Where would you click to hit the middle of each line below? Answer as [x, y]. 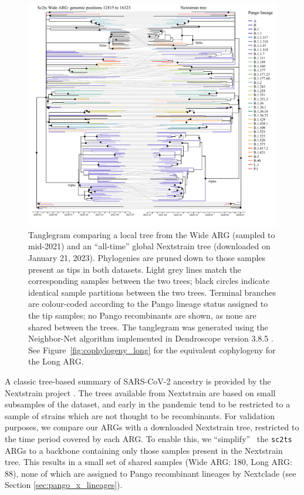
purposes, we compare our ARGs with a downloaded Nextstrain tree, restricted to [152, 427]
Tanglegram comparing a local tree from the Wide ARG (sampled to [152, 234]
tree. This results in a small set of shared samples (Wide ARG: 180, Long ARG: [148, 462]
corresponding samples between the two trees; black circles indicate [149, 281]
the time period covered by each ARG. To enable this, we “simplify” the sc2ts [148, 438]
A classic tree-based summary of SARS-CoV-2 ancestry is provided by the [138, 381]
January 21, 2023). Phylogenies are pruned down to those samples [147, 257]
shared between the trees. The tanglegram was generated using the [148, 327]
